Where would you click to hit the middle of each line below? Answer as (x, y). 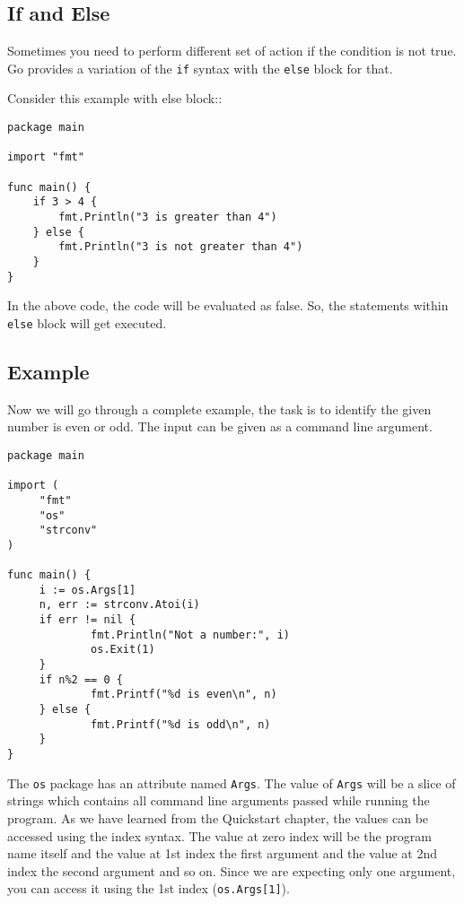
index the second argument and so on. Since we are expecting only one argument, (232, 870)
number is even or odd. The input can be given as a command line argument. (220, 426)
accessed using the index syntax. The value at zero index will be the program (219, 835)
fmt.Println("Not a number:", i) (190, 635)
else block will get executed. (87, 322)
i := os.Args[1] (88, 590)
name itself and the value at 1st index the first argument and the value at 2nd (223, 853)
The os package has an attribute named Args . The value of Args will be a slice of (232, 782)
